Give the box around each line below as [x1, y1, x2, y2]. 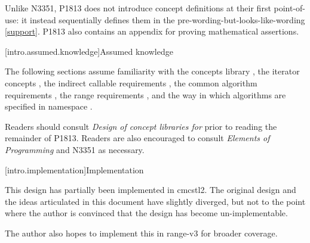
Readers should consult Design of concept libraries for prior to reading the [5, 120, 277, 132]
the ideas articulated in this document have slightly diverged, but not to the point [5, 195, 306, 207]
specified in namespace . [5, 100, 93, 113]
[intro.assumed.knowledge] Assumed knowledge [5, 45, 173, 57]
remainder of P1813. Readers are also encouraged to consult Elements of [5, 132, 270, 144]
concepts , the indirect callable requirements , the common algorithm [5, 76, 257, 89]
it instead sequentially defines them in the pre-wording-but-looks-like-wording [22, 13, 305, 26]
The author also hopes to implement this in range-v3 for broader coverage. [5, 226, 278, 239]
